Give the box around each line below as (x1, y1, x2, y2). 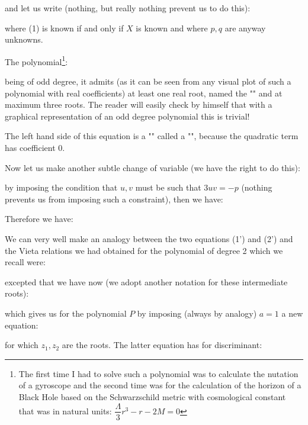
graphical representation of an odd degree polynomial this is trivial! (5, 110, 250, 122)
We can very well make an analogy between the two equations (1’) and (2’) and (5, 232, 293, 244)
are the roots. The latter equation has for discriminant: (62, 339, 262, 351)
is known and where (136, 21, 208, 34)
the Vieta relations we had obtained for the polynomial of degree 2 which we (5, 244, 283, 256)
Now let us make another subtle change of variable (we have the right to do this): (5, 161, 300, 173)
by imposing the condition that (5, 181, 118, 194)
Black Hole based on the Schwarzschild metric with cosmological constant (18, 390, 286, 403)
